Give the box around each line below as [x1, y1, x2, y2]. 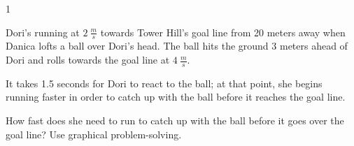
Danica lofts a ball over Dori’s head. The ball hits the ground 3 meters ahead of [6, 38, 348, 53]
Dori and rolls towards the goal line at [6, 52, 170, 67]
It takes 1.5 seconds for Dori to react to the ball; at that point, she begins [6, 75, 323, 90]
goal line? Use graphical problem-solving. [6, 126, 182, 141]
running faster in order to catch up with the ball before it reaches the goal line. [6, 89, 346, 104]
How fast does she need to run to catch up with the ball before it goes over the [6, 113, 344, 128]
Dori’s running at [6, 24, 80, 39]
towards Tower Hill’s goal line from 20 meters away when [100, 24, 346, 39]
